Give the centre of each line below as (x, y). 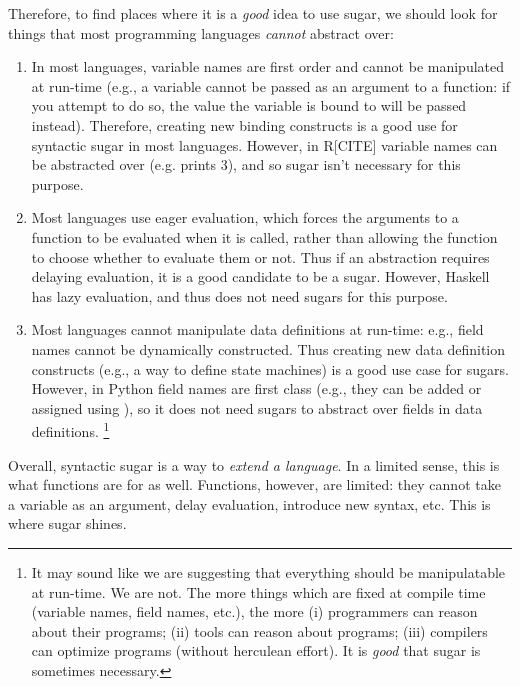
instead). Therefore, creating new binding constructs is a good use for (244, 124)
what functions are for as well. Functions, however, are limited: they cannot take (254, 484)
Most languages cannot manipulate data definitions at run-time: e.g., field (257, 329)
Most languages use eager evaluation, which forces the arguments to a (245, 217)
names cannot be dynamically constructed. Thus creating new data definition (268, 348)
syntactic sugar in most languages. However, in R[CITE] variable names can (264, 144)
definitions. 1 (70, 429)
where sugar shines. (67, 523)
